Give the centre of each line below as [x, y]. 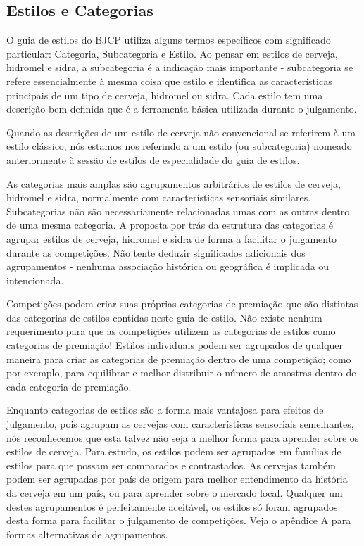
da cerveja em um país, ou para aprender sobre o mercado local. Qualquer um [175, 493]
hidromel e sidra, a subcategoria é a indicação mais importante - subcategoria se [180, 67]
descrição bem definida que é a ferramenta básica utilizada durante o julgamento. [182, 109]
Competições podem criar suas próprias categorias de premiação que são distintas [182, 304]
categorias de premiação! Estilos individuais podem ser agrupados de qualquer [175, 345]
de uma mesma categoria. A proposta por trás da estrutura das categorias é [170, 225]
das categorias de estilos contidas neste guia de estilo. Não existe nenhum [164, 317]
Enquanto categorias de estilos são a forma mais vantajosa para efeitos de [165, 410]
